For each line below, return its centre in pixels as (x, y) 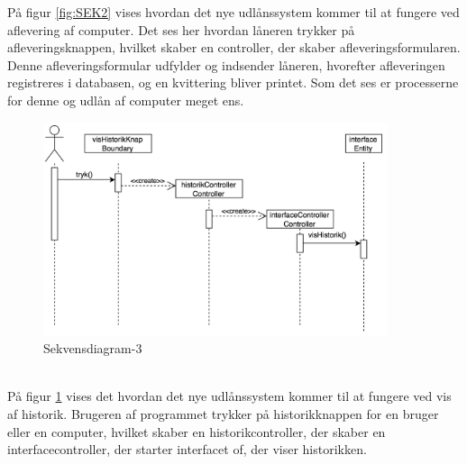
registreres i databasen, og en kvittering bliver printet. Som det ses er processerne (233, 82)
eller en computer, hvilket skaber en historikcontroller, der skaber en (197, 431)
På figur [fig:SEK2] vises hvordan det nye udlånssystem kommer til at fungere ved (233, 12)
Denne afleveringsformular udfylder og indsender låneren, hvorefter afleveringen (226, 64)
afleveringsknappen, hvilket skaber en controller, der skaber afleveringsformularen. (234, 47)
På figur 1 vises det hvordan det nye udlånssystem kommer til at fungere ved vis (229, 396)
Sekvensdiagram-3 (93, 348)
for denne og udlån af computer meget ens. (126, 100)
